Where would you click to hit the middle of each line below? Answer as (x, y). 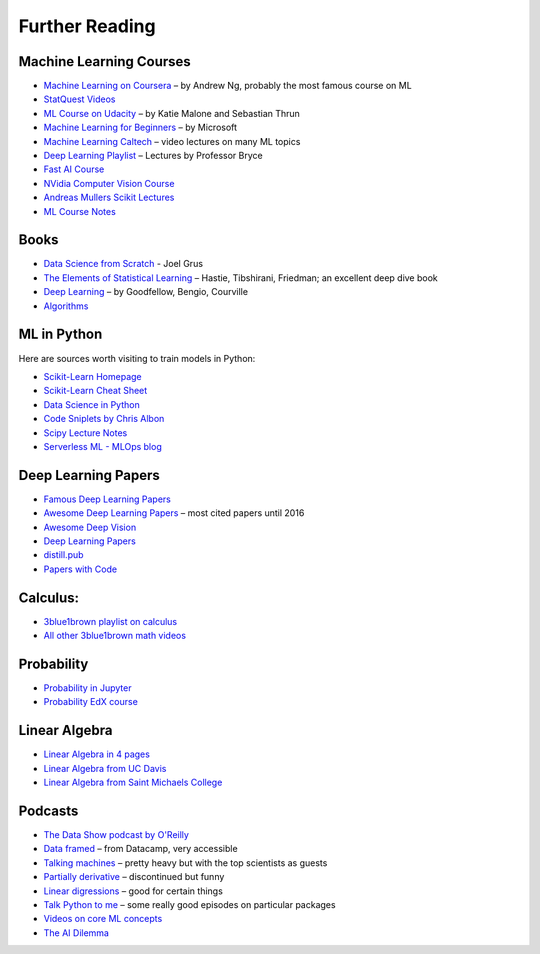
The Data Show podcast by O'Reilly (116, 834)
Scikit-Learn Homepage (92, 376)
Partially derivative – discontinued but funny (134, 877)
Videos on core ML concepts (103, 919)
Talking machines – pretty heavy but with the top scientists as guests (185, 862)
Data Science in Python (91, 404)
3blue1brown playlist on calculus (110, 621)
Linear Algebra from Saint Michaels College (133, 782)
